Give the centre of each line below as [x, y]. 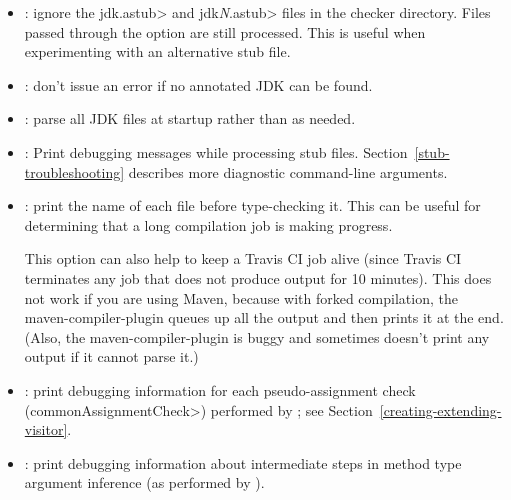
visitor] [46, 429]
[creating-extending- [440, 409]
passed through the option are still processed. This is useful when [225, 31]
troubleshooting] [74, 171]
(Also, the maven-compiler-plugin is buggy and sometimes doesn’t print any [257, 336]
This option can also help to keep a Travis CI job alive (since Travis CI [243, 258]
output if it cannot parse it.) [111, 356]
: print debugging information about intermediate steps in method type [243, 462]
